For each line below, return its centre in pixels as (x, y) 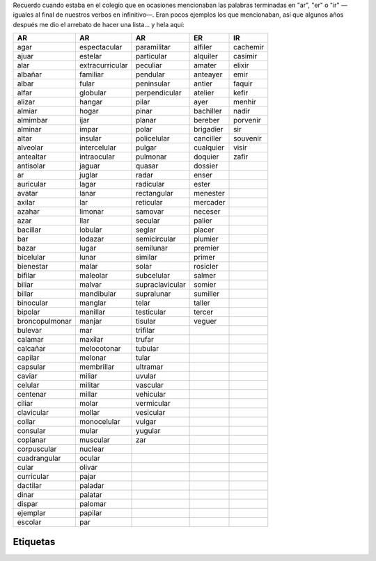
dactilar (29, 486)
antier (203, 84)
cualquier (209, 148)
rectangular (155, 193)
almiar (27, 111)
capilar (28, 358)
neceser (207, 212)
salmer (205, 276)
